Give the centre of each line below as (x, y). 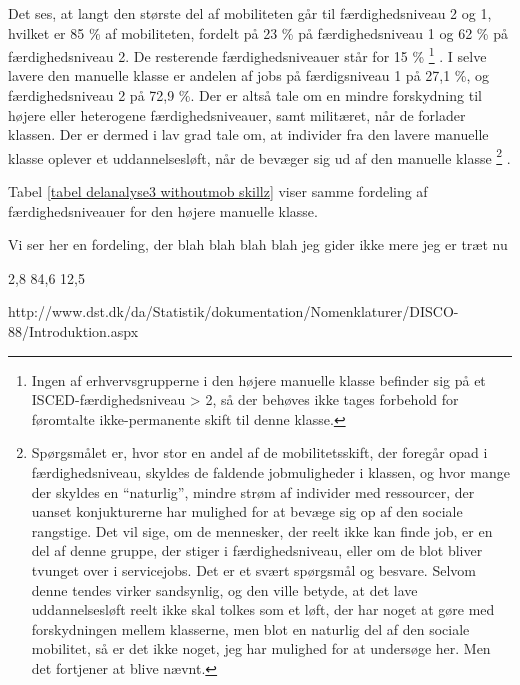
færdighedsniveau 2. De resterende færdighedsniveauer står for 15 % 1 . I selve (247, 54)
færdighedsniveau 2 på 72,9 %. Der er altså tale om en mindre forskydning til (245, 95)
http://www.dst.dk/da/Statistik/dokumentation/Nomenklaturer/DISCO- (233, 311)
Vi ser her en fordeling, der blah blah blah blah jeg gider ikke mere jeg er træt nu (258, 244)
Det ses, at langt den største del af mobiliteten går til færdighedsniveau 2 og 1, (250, 13)
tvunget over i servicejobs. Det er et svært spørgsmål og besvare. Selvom (253, 569)
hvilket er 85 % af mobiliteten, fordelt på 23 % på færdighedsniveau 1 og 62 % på (258, 32)
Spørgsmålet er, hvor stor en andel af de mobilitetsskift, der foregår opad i (259, 452)
